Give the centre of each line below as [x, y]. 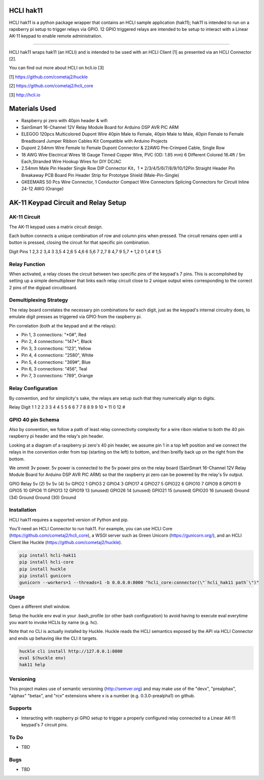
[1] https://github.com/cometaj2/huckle [48, 77]
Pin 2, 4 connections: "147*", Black [57, 342]
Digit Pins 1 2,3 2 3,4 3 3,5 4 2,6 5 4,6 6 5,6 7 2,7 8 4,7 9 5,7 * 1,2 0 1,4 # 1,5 [85, 251]
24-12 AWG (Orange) [43, 189]
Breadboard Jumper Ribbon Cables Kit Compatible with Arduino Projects [94, 141]
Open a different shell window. [40, 607]
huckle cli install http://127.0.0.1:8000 [71, 651]
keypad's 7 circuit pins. [44, 725]
